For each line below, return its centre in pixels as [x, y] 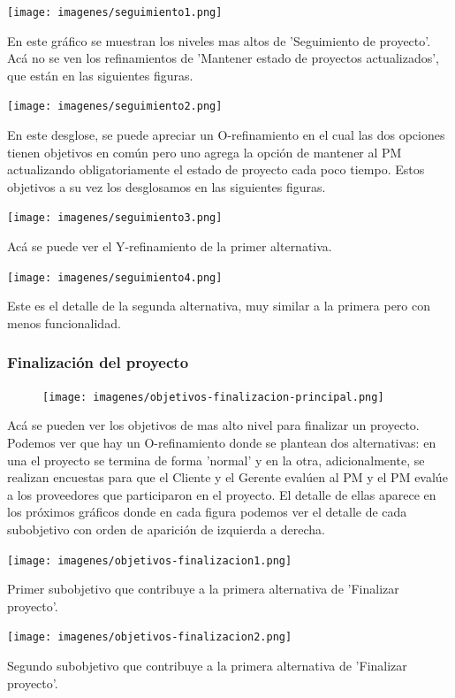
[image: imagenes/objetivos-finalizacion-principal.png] [213, 397]
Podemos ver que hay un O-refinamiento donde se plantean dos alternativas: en [222, 443]
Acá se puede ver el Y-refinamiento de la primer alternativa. [170, 246]
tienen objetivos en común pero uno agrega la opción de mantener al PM [205, 152]
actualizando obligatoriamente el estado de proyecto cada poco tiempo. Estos [216, 169]
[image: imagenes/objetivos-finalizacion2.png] [150, 637]
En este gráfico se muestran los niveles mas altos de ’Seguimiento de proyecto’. [219, 40]
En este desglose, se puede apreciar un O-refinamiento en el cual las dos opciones [226, 135]
